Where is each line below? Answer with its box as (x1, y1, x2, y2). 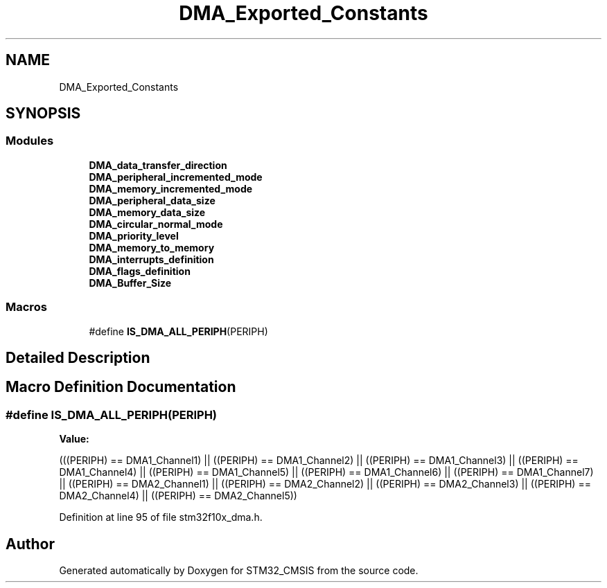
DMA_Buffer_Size (89, 276, 172, 289)
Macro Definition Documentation (6, 378, 236, 396)
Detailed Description (6, 348, 150, 366)
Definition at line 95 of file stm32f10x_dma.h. (59, 511, 263, 524)
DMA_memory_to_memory (89, 241, 215, 253)
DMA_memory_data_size (89, 206, 206, 218)
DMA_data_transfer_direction (89, 159, 227, 171)
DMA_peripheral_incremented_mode (89, 170, 263, 183)
